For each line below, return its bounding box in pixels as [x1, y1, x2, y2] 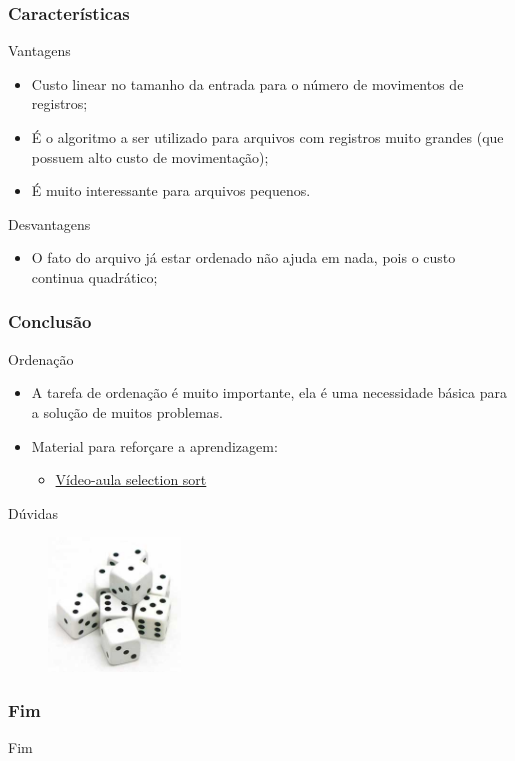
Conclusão [8, 309, 92, 334]
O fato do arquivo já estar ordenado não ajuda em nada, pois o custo [31, 247, 456, 268]
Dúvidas [8, 502, 59, 523]
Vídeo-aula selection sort [55, 469, 207, 490]
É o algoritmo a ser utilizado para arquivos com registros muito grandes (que [31, 127, 504, 147]
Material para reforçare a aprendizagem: [31, 435, 278, 456]
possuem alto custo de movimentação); [31, 146, 269, 167]
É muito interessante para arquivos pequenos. [31, 180, 311, 201]
